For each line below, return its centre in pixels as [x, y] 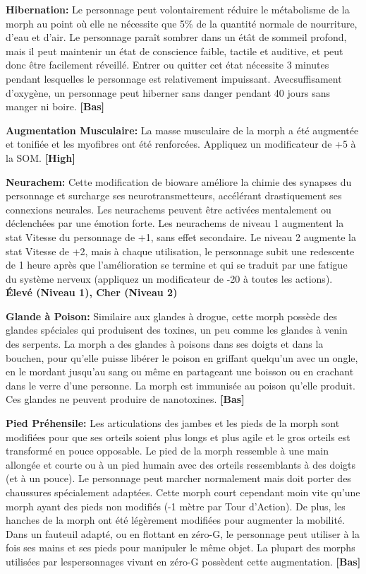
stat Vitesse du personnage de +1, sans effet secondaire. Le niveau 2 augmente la [181, 236]
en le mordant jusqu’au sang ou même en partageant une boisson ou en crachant [180, 371]
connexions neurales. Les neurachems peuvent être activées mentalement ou [169, 209]
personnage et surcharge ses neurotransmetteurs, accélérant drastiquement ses [174, 195]
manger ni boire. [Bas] [55, 106]
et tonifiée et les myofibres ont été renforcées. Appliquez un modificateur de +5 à [181, 144]
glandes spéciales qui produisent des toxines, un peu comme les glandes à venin [177, 330]
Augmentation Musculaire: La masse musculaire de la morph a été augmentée [182, 130]
